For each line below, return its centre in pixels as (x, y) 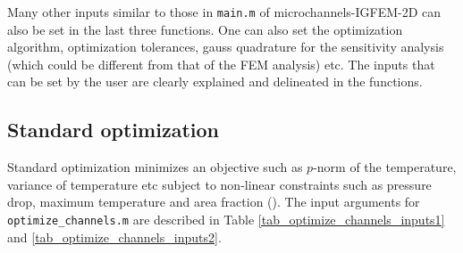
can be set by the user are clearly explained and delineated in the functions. (215, 82)
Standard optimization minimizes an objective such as (155, 167)
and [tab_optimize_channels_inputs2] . (114, 237)
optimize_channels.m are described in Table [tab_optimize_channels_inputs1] (226, 220)
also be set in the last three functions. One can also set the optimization (205, 29)
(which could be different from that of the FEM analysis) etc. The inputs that (221, 64)
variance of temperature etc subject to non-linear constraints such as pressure (219, 184)
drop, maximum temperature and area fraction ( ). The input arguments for (214, 202)
